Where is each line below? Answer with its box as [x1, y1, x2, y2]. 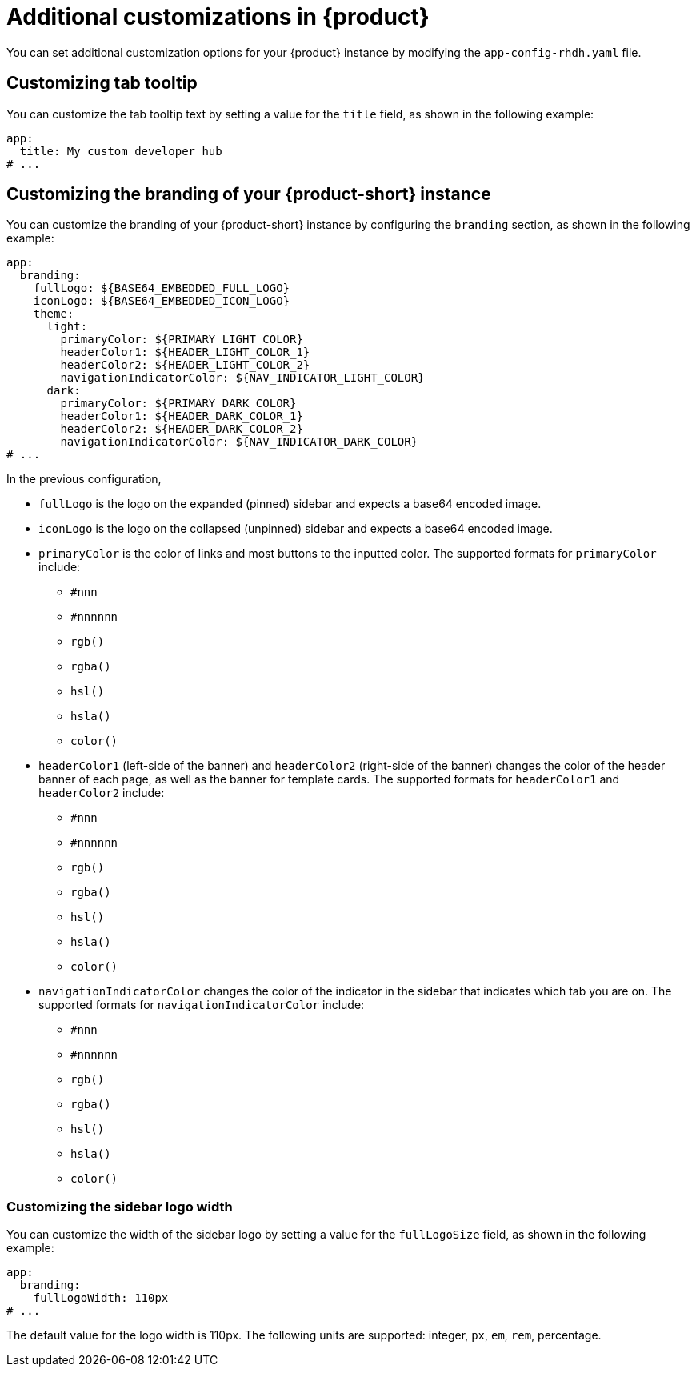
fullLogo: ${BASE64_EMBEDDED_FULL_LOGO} [33, 282, 290, 295]
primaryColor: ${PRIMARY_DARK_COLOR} [60, 397, 297, 410]
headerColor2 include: [38, 786, 165, 800]
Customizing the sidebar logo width [6, 1198, 233, 1215]
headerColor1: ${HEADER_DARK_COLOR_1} [60, 410, 303, 423]
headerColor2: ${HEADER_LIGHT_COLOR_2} [60, 358, 310, 372]
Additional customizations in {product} [6, 3, 430, 30]
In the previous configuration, [6, 472, 162, 486]
